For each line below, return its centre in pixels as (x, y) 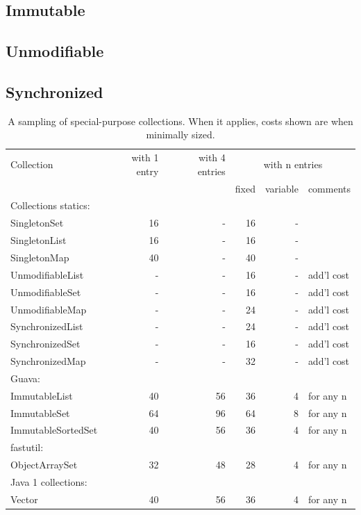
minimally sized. (180, 134)
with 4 (212, 157)
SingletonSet (37, 223)
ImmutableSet (40, 412)
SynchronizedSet (45, 344)
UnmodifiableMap (49, 309)
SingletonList (39, 240)
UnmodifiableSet (46, 292)
